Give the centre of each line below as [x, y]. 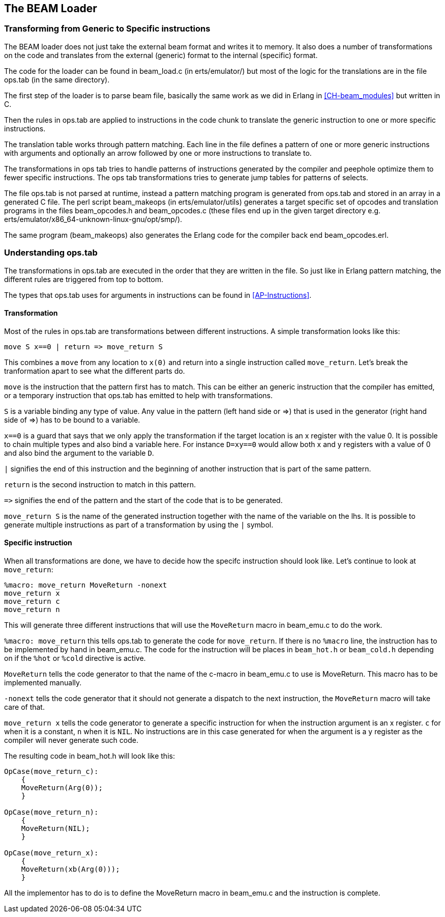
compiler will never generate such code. [71, 740]
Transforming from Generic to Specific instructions [107, 29]
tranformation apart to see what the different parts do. [95, 371]
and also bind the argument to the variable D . [79, 453]
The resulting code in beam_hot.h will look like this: [90, 756]
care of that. [24, 707]
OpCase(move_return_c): [51, 771]
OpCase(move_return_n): [51, 812]
